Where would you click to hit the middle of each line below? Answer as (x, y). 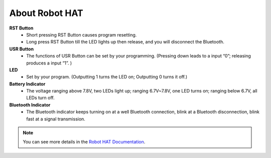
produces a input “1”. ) (49, 63)
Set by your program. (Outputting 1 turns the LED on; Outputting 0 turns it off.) (107, 77)
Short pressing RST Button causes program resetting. (82, 34)
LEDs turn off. (40, 98)
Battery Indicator (27, 84)
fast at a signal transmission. (56, 119)
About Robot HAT (46, 13)
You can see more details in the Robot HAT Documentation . (84, 142)
